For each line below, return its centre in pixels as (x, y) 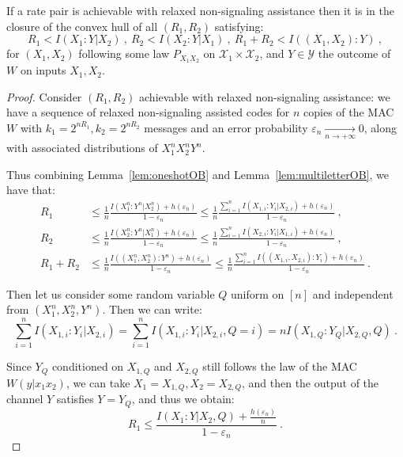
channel (25, 399)
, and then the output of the (310, 382)
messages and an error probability (226, 127)
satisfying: (239, 26)
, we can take (98, 382)
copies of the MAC (349, 112)
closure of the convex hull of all (82, 26)
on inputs (43, 70)
